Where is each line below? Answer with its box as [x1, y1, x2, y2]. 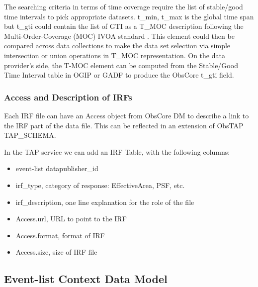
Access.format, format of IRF [15, 230, 105, 240]
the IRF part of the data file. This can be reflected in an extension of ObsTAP [4, 120, 244, 130]
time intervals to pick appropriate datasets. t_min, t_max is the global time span [4, 11, 254, 21]
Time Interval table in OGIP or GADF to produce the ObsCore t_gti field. [4, 70, 234, 80]
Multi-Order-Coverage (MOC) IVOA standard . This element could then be [4, 30, 235, 41]
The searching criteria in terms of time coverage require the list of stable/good [4, 1, 243, 11]
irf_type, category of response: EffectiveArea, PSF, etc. [15, 180, 185, 190]
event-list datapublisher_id [15, 163, 98, 174]
